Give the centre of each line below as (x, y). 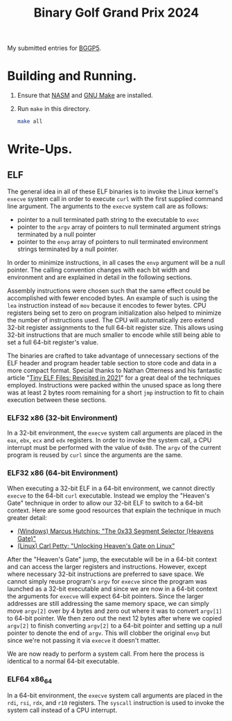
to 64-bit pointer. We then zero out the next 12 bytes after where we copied (115, 618)
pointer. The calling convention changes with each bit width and (99, 270)
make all (30, 122)
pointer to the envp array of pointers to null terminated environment (113, 242)
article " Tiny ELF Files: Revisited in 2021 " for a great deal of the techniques (114, 378)
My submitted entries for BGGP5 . (54, 48)
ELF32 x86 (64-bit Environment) (63, 473)
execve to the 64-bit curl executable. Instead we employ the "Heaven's (108, 495)
